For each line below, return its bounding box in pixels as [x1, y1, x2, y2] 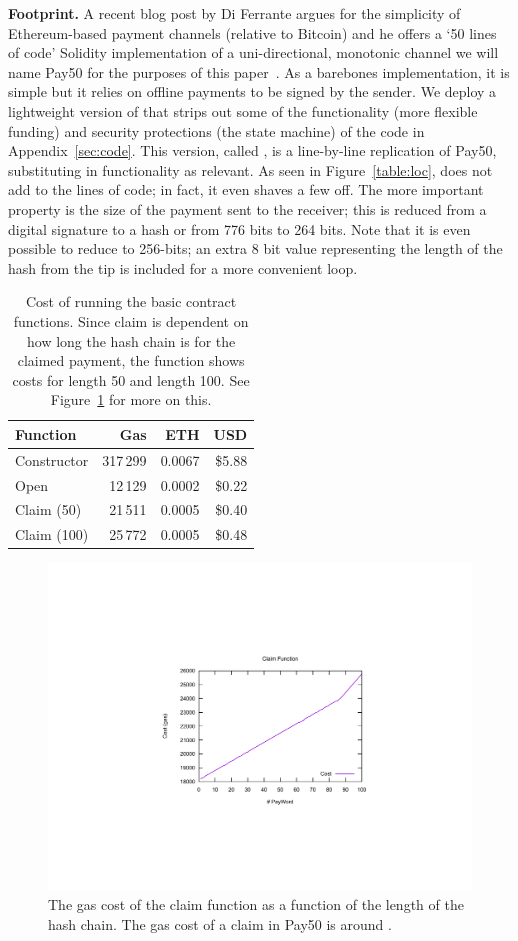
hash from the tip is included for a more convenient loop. [8, 257, 358, 278]
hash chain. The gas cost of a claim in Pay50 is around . [48, 914, 392, 935]
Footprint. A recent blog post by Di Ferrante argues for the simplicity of [8, 3, 461, 23]
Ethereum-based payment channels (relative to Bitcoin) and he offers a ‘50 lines [8, 22, 497, 43]
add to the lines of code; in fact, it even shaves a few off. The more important [8, 179, 484, 200]
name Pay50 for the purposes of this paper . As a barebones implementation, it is [8, 61, 510, 82]
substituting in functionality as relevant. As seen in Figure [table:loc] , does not [8, 159, 493, 180]
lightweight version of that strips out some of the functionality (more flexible [8, 100, 478, 121]
